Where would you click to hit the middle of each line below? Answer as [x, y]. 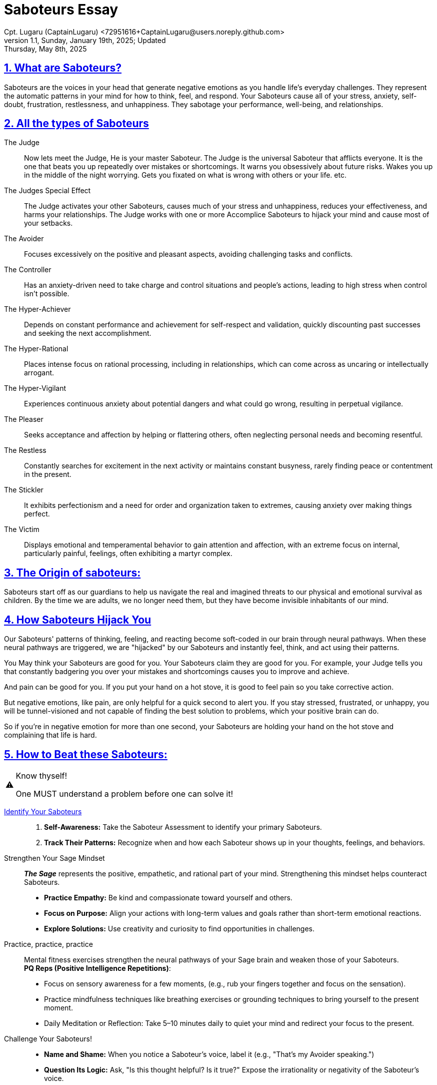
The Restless [25, 450]
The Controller [28, 270]
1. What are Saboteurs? [63, 68]
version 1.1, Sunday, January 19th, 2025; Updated [85, 40]
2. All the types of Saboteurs [76, 124]
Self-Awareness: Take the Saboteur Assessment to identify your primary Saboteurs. [183, 827]
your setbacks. [48, 223]
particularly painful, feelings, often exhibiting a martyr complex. [128, 554]
